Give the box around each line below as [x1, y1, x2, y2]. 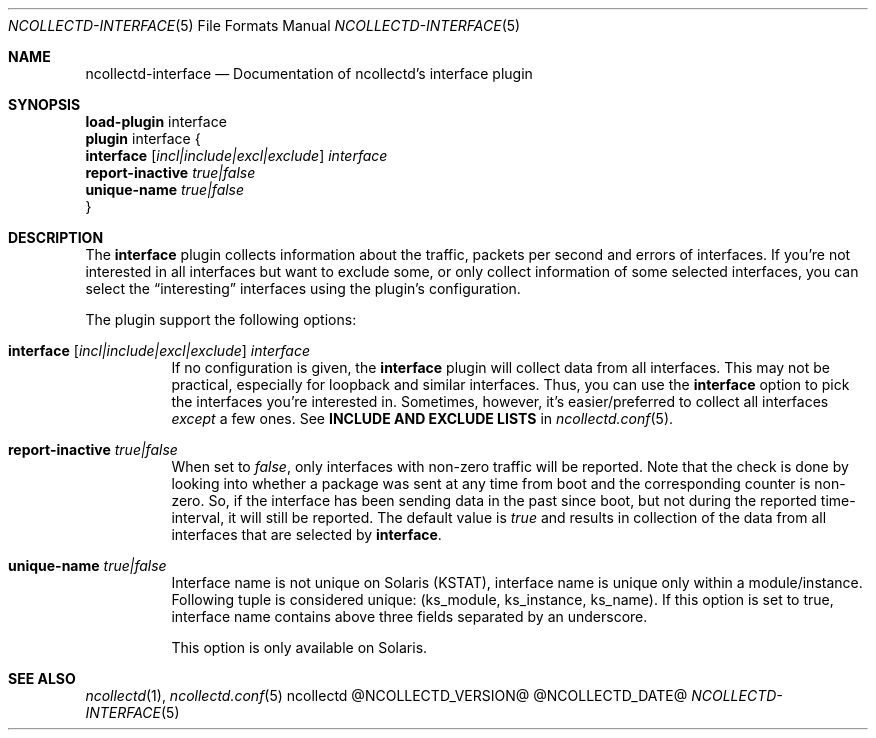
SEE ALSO [8, 670, 76, 687]
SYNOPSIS [8, 96, 81, 113]
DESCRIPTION [8, 229, 104, 246]
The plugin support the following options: [85, 311, 357, 328]
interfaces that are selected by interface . [171, 526, 442, 543]
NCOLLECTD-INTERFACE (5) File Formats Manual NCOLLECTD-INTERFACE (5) [8, 17, 521, 34]
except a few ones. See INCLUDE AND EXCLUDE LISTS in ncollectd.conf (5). [171, 410, 674, 427]
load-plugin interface [85, 113, 227, 130]
